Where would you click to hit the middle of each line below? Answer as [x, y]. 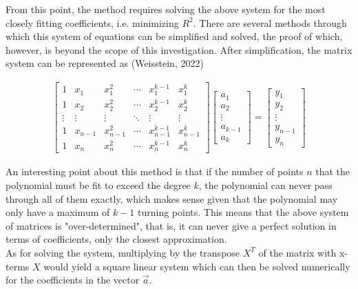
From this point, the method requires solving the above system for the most [166, 9]
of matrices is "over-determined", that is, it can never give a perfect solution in [171, 225]
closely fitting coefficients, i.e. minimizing [92, 22]
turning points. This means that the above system [243, 212]
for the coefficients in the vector [73, 280]
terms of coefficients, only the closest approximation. [116, 239]
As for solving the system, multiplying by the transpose [123, 252]
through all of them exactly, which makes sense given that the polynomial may [172, 198]
